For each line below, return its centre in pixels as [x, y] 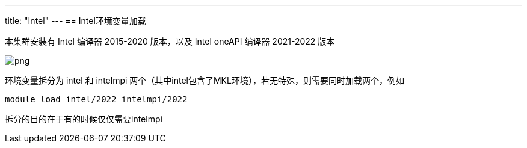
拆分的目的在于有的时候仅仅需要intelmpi [84, 119]
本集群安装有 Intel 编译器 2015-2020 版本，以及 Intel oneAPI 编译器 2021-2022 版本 [170, 41]
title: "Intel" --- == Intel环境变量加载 [76, 21]
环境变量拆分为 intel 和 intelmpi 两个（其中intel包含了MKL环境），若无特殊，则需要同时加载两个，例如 [205, 80]
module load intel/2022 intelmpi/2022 [96, 99]
